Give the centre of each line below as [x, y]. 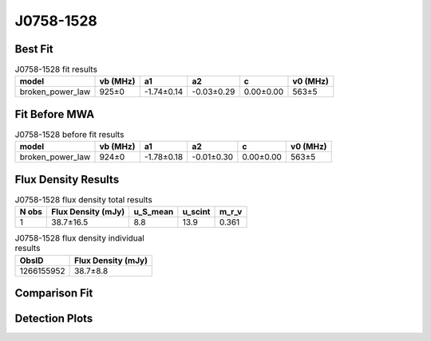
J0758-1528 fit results [56, 69]
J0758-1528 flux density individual [80, 238]
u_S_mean [154, 212]
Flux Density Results [67, 179]
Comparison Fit [54, 294]
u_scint [196, 212]
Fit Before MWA [55, 114]
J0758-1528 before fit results [69, 135]
